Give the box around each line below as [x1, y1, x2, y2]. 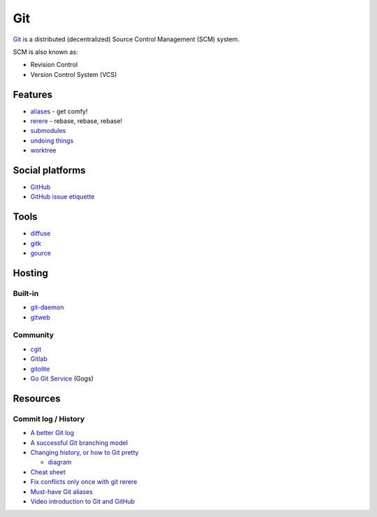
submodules [30, 127, 66, 135]
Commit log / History [13, 413, 85, 423]
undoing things [30, 136, 74, 145]
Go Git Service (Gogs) [30, 374, 94, 383]
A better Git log [30, 429, 75, 437]
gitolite [30, 364, 50, 373]
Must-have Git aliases [30, 487, 94, 496]
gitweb [30, 313, 50, 321]
